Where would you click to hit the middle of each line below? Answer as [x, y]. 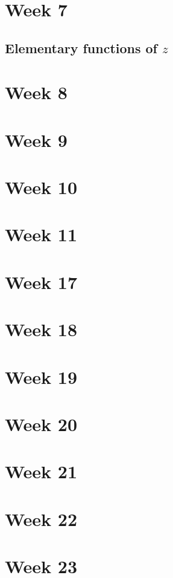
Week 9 [36, 139]
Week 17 [41, 281]
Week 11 [41, 234]
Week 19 [41, 376]
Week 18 [41, 329]
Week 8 [36, 92]
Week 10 [41, 187]
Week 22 [41, 518]
